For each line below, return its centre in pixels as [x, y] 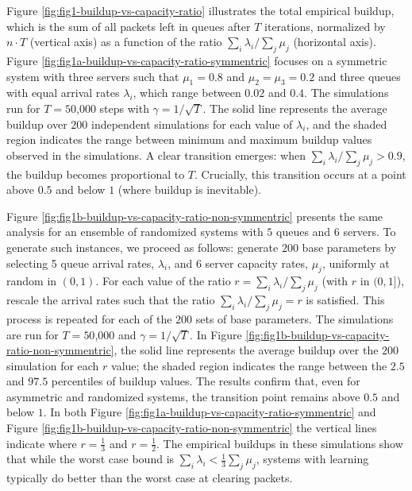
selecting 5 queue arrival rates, [81, 263]
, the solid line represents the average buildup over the [246, 350]
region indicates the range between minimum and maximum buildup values [189, 139]
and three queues [359, 76]
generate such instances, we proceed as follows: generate [142, 247]
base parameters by [349, 247]
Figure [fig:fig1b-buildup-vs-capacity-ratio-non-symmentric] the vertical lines [192, 428]
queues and [304, 232]
